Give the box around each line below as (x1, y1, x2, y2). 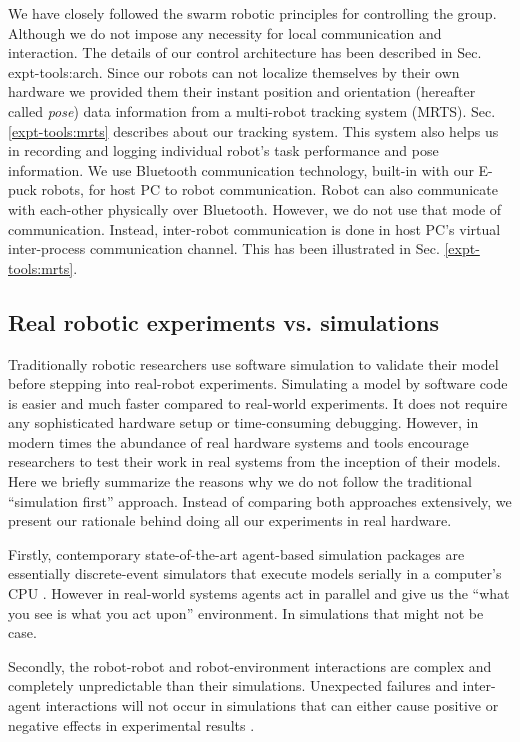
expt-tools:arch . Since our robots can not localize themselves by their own (8, 61, 460, 82)
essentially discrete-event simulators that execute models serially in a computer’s (8, 563, 502, 584)
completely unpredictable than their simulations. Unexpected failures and (8, 675, 458, 696)
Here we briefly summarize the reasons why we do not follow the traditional (8, 471, 472, 492)
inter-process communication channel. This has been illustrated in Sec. (8, 238, 440, 259)
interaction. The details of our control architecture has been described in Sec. (8, 42, 482, 63)
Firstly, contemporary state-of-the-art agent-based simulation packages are (8, 543, 465, 564)
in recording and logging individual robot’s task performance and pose (8, 140, 439, 161)
